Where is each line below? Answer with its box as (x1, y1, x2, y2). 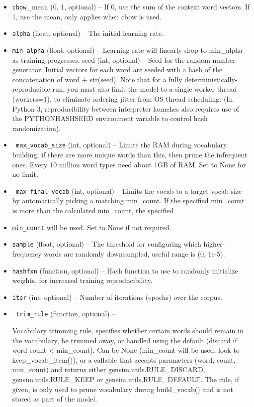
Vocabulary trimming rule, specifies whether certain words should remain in (12, 325, 244, 336)
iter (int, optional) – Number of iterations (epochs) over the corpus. (12, 291, 223, 302)
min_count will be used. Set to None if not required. (12, 222, 171, 232)
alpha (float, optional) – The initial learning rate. (12, 28, 164, 38)
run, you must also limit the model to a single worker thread (52, 84, 237, 94)
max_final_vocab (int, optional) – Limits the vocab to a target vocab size (15, 185, 242, 196)
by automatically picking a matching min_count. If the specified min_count (12, 195, 245, 206)
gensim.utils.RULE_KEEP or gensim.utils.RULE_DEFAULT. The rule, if (12, 374, 239, 385)
